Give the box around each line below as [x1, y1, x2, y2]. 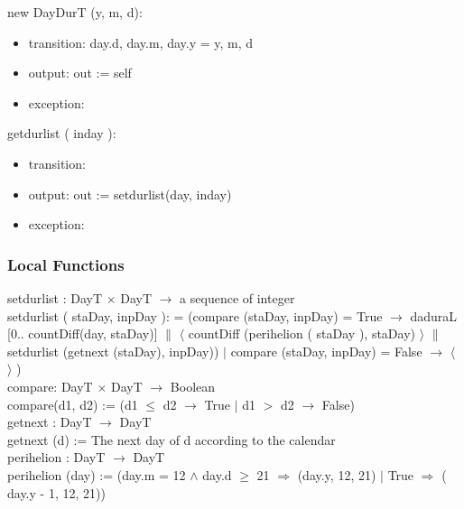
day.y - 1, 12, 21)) [7, 483, 106, 502]
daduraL [410, 306, 458, 325]
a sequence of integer [180, 288, 295, 307]
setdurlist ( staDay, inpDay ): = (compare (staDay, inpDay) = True [7, 306, 383, 325]
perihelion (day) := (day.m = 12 [7, 465, 186, 484]
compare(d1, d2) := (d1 [7, 394, 138, 413]
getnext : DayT [7, 412, 92, 431]
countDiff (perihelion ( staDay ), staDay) [188, 324, 415, 343]
